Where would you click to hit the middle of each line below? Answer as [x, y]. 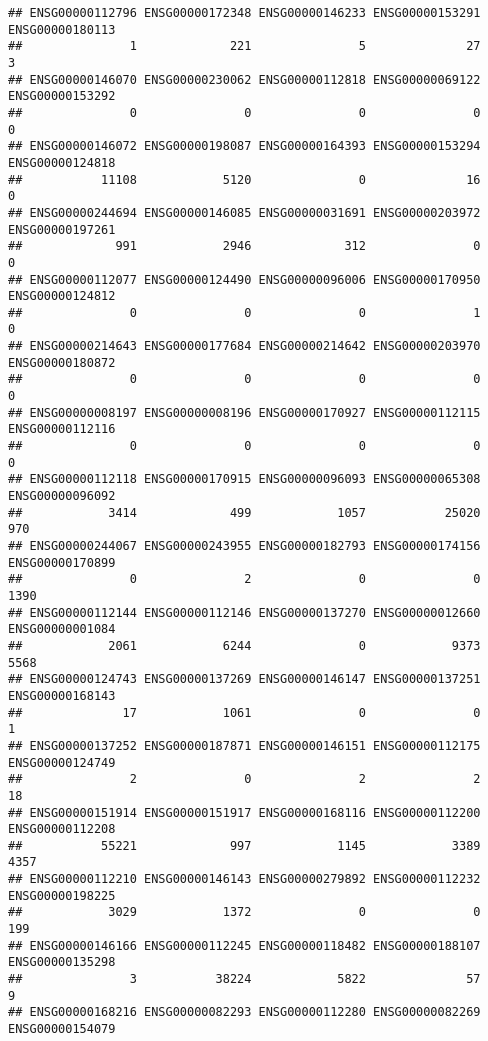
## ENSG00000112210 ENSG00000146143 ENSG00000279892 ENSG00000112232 [244, 879]
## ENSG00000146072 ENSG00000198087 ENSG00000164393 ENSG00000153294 [244, 146]
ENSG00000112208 [62, 829]
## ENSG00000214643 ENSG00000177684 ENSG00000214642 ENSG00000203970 [244, 346]
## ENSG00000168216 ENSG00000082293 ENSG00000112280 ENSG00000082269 [244, 1012]
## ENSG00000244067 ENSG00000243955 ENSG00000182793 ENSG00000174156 [244, 546]
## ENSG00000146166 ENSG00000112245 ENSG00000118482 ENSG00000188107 [244, 945]
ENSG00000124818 [62, 162]
